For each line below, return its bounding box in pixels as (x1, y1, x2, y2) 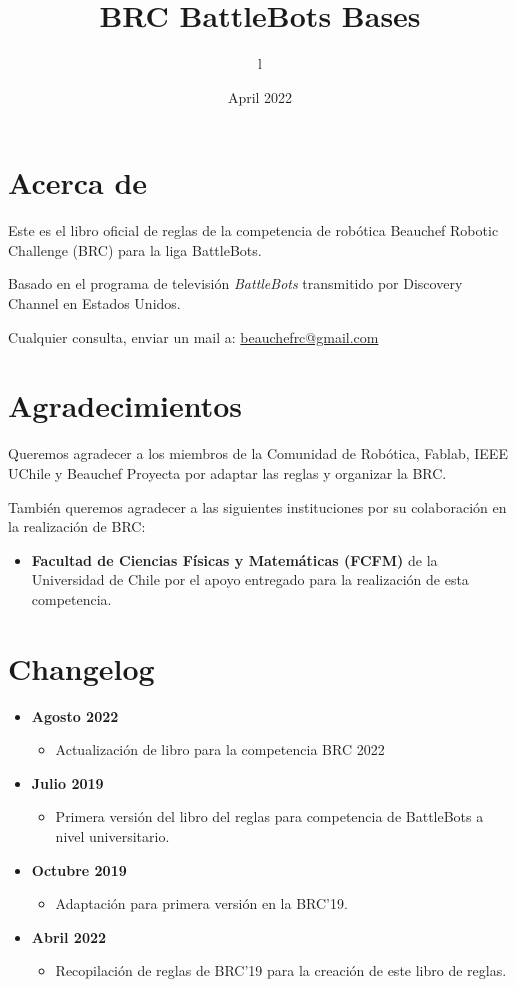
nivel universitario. (55, 826, 170, 846)
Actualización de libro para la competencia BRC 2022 (55, 739, 385, 760)
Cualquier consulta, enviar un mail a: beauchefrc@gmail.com (8, 326, 379, 347)
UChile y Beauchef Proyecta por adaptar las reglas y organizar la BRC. (8, 462, 447, 483)
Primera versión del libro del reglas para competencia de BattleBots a (55, 806, 484, 827)
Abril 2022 (31, 926, 107, 947)
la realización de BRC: (8, 516, 146, 537)
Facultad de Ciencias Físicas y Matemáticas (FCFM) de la (31, 549, 438, 570)
